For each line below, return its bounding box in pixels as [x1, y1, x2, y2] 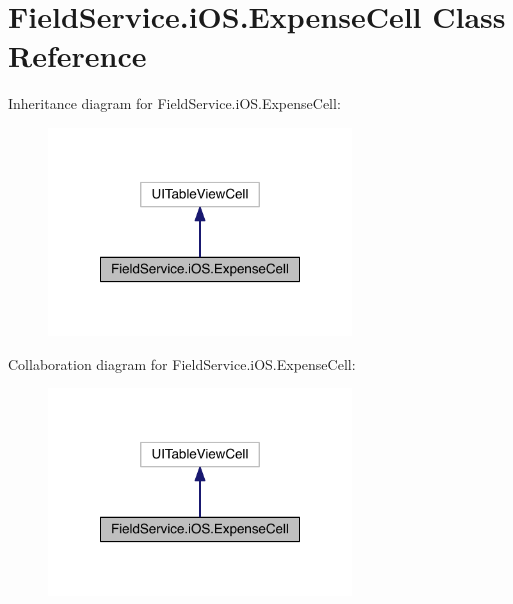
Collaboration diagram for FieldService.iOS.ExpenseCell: [8, 353, 356, 374]
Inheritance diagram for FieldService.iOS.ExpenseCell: [8, 93, 341, 114]
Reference [8, 35, 147, 76]
